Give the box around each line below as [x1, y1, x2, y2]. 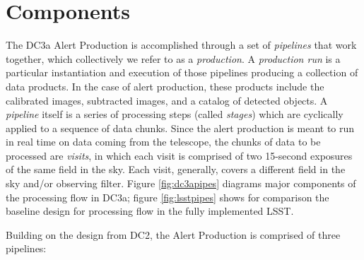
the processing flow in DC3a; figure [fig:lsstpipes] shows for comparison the [6, 189, 329, 204]
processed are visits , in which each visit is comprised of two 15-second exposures [6, 148, 353, 162]
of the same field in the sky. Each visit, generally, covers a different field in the [6, 162, 346, 177]
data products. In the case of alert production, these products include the [6, 78, 324, 93]
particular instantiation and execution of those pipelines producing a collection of [6, 65, 358, 80]
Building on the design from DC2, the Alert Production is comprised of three [6, 227, 341, 242]
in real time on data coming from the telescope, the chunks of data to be [6, 134, 321, 149]
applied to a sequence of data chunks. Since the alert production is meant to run [6, 120, 355, 135]
